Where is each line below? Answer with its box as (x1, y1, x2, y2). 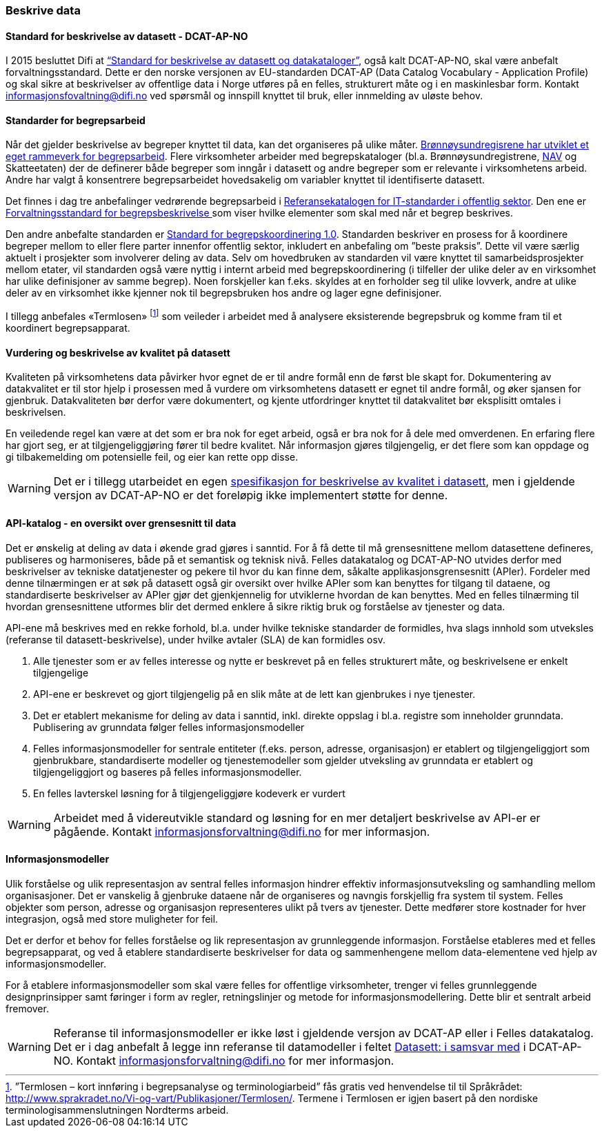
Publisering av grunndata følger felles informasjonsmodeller (33, 721, 305, 733)
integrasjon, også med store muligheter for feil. (6, 912, 219, 925)
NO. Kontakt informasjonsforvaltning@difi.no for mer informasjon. (53, 1053, 394, 1067)
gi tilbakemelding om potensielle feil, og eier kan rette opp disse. (6, 451, 299, 463)
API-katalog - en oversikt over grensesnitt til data (6, 517, 236, 529)
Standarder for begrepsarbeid (6, 114, 145, 126)
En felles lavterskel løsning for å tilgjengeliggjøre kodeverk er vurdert (33, 787, 345, 799)
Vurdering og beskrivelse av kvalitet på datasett (6, 346, 230, 359)
